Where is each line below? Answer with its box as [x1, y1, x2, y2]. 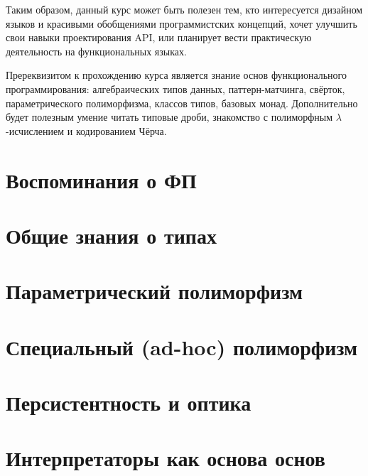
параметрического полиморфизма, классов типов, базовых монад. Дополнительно [6, 95, 358, 110]
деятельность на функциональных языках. [6, 43, 187, 58]
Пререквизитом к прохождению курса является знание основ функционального [6, 67, 347, 82]
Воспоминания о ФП [6, 165, 197, 194]
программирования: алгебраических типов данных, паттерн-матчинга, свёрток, [6, 81, 345, 96]
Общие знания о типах [6, 220, 217, 249]
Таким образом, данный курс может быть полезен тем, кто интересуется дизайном [6, 2, 363, 16]
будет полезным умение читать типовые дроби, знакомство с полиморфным [6, 109, 333, 124]
